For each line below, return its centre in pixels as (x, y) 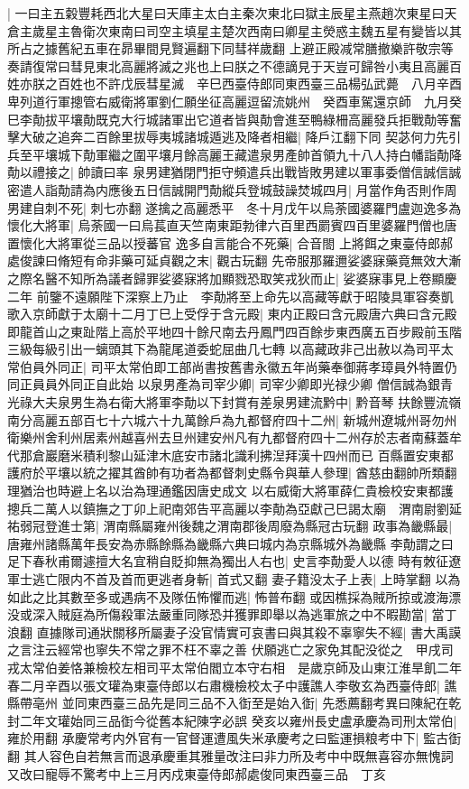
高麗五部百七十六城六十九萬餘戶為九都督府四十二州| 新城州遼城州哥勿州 (244, 419)
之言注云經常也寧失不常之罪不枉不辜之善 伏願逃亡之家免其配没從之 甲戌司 (230, 650)
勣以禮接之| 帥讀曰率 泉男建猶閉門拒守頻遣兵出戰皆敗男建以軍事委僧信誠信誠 (234, 172)
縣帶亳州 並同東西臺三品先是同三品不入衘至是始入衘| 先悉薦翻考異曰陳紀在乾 (234, 703)
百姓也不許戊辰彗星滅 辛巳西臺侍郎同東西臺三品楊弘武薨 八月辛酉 (259, 84)
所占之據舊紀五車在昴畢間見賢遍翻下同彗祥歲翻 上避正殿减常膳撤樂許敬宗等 (230, 48)
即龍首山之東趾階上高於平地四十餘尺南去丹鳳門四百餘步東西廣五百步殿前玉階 (234, 331)
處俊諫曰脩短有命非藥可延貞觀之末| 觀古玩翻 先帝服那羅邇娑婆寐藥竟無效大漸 (234, 260)
